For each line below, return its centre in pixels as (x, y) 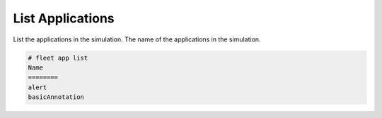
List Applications (64, 18)
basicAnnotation (56, 97)
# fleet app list (58, 58)
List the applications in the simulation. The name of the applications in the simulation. (137, 39)
